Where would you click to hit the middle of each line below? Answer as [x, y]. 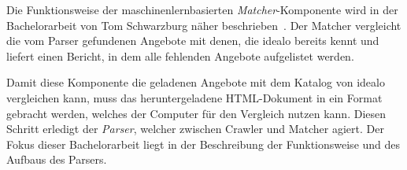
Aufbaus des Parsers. [57, 159]
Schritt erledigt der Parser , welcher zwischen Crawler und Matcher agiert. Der [195, 129]
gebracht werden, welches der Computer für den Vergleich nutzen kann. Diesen [196, 113]
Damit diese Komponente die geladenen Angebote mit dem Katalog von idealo [196, 82]
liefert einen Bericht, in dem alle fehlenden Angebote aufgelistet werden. [180, 55]
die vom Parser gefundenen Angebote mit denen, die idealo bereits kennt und [193, 41]
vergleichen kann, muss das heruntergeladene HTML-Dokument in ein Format [194, 97]
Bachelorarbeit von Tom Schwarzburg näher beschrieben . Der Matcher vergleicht [204, 25]
